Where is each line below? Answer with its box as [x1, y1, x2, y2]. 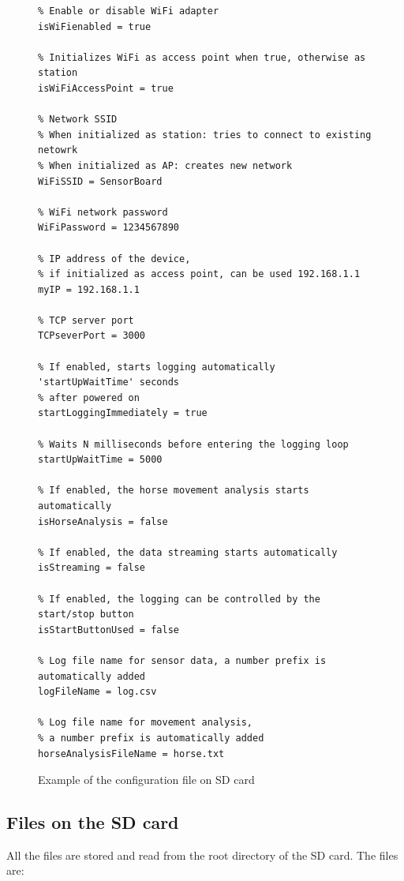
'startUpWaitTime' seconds [38, 377, 179, 388]
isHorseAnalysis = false [38, 515, 168, 527]
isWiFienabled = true [38, 21, 151, 32]
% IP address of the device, [38, 253, 191, 264]
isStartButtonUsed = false [38, 624, 179, 635]
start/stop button [38, 609, 134, 620]
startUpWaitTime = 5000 [38, 454, 163, 466]
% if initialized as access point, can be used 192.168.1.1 [38, 268, 361, 280]
